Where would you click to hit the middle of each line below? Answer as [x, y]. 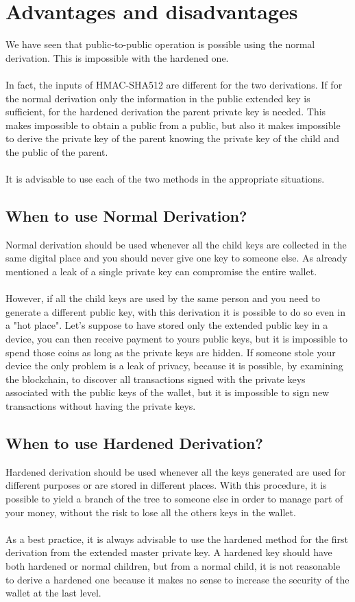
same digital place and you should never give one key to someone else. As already [176, 258]
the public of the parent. [57, 151]
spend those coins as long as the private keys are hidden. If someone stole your [171, 352]
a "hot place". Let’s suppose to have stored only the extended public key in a [167, 325]
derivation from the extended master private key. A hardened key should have [169, 552]
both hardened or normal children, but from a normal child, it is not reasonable [173, 565]
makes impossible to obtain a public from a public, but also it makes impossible [173, 125]
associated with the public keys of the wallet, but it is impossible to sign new [168, 392]
